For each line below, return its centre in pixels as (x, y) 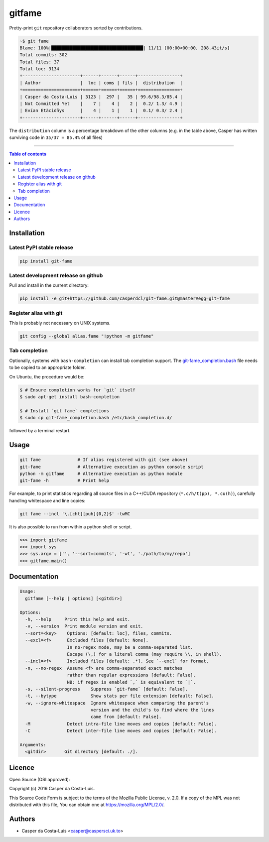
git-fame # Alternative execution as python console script (112, 467)
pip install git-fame (46, 261)
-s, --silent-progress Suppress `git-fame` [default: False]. (107, 689)
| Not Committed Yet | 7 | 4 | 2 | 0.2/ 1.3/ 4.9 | (101, 104)
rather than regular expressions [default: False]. (132, 675)
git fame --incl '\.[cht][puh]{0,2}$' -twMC (75, 514)
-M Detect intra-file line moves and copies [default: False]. (121, 724)
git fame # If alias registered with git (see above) (104, 460)
